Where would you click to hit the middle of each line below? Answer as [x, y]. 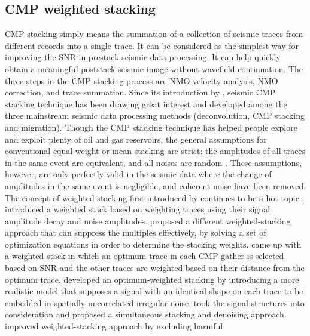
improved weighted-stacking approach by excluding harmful [114, 326]
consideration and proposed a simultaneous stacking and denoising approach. [146, 314]
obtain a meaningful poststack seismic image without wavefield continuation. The [154, 68]
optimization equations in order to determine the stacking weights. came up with [153, 244]
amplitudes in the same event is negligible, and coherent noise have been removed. [156, 185]
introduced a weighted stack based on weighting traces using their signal [138, 209]
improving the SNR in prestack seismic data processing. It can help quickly [143, 57]
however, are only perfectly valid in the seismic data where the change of [138, 174]
